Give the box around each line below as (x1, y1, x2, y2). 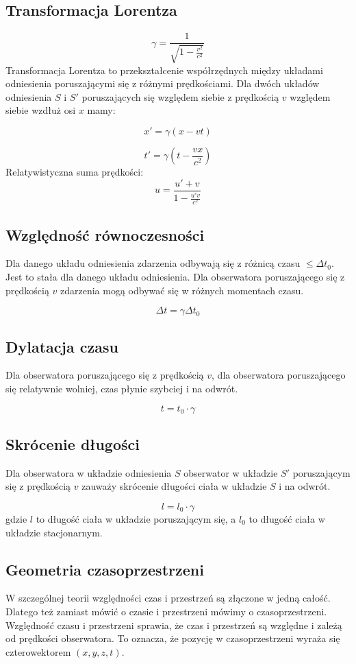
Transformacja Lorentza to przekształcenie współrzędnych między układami (5, 62, 323, 77)
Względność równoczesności (5, 224, 205, 245)
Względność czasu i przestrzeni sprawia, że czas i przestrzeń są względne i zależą (5, 617, 342, 632)
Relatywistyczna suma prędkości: (5, 165, 144, 179)
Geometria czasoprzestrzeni (5, 558, 204, 580)
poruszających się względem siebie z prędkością (81, 89, 279, 104)
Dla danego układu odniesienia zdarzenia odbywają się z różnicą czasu (5, 256, 301, 270)
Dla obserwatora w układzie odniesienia (5, 465, 172, 479)
